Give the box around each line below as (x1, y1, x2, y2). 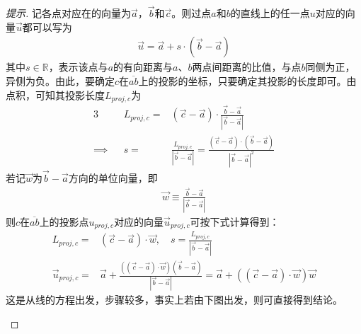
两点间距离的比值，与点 (192, 59, 302, 74)
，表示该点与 (48, 59, 108, 74)
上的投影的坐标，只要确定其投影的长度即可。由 (138, 74, 357, 88)
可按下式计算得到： (190, 214, 280, 229)
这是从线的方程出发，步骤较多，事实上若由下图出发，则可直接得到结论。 (6, 292, 343, 307)
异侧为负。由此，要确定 (6, 74, 115, 88)
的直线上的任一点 (230, 6, 310, 21)
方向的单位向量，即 (68, 170, 158, 185)
